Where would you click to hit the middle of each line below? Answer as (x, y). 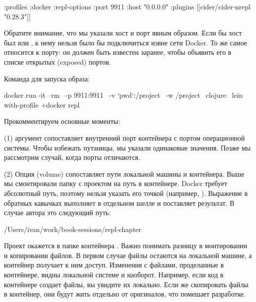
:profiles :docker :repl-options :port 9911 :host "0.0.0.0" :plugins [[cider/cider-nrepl (127, 6)
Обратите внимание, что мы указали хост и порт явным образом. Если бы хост (123, 33)
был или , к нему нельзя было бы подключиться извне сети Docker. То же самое (126, 42)
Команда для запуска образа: (47, 78)
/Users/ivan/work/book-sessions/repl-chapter (73, 229)
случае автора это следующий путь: (57, 212)
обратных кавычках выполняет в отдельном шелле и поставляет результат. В (119, 203)
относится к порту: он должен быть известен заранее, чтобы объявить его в (118, 52)
